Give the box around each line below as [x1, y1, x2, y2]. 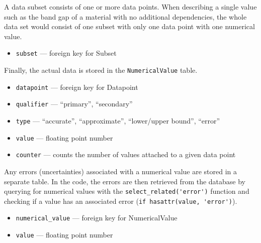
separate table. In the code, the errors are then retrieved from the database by [4, 176, 246, 186]
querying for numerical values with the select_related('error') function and [4, 186, 249, 196]
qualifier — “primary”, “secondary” [16, 98, 133, 109]
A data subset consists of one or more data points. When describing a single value [4, 2, 257, 12]
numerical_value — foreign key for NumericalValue [16, 212, 178, 223]
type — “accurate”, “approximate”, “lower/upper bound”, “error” [16, 115, 220, 126]
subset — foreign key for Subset [16, 48, 117, 58]
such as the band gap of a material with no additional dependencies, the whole [4, 11, 247, 22]
